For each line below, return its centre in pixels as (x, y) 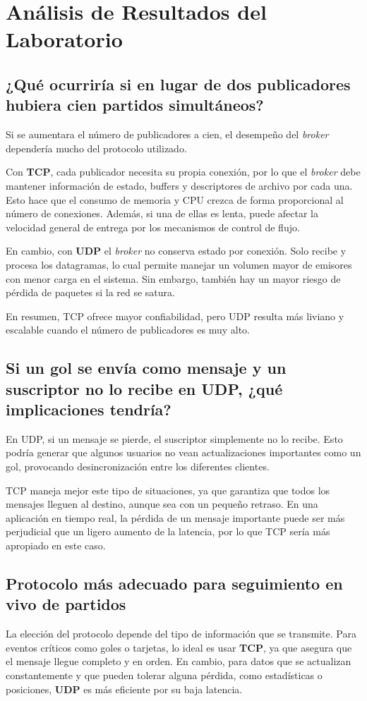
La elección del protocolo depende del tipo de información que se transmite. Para (181, 634)
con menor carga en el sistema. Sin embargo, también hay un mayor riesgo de (173, 278)
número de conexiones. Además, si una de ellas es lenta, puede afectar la (162, 213)
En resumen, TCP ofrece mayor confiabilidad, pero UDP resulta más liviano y (175, 316)
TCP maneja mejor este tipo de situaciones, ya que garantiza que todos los (168, 490)
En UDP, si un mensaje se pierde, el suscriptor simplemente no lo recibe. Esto (174, 438)
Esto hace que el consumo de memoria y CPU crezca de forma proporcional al (175, 199)
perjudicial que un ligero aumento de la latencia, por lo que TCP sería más (168, 531)
